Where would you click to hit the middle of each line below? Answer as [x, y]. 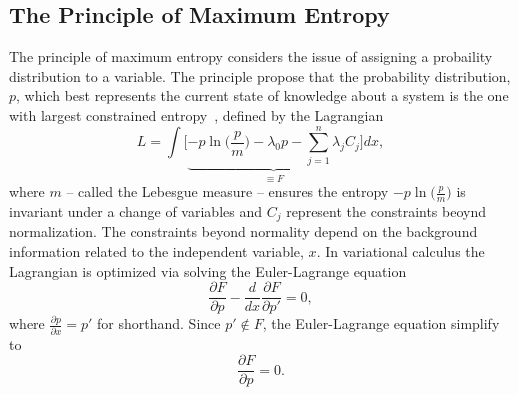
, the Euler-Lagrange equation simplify [381, 323]
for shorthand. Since [159, 323]
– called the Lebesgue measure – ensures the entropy [227, 191]
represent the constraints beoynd [386, 210]
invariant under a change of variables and [135, 210]
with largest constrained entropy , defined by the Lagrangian [196, 114]
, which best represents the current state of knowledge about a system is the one [262, 95]
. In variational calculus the [400, 251]
